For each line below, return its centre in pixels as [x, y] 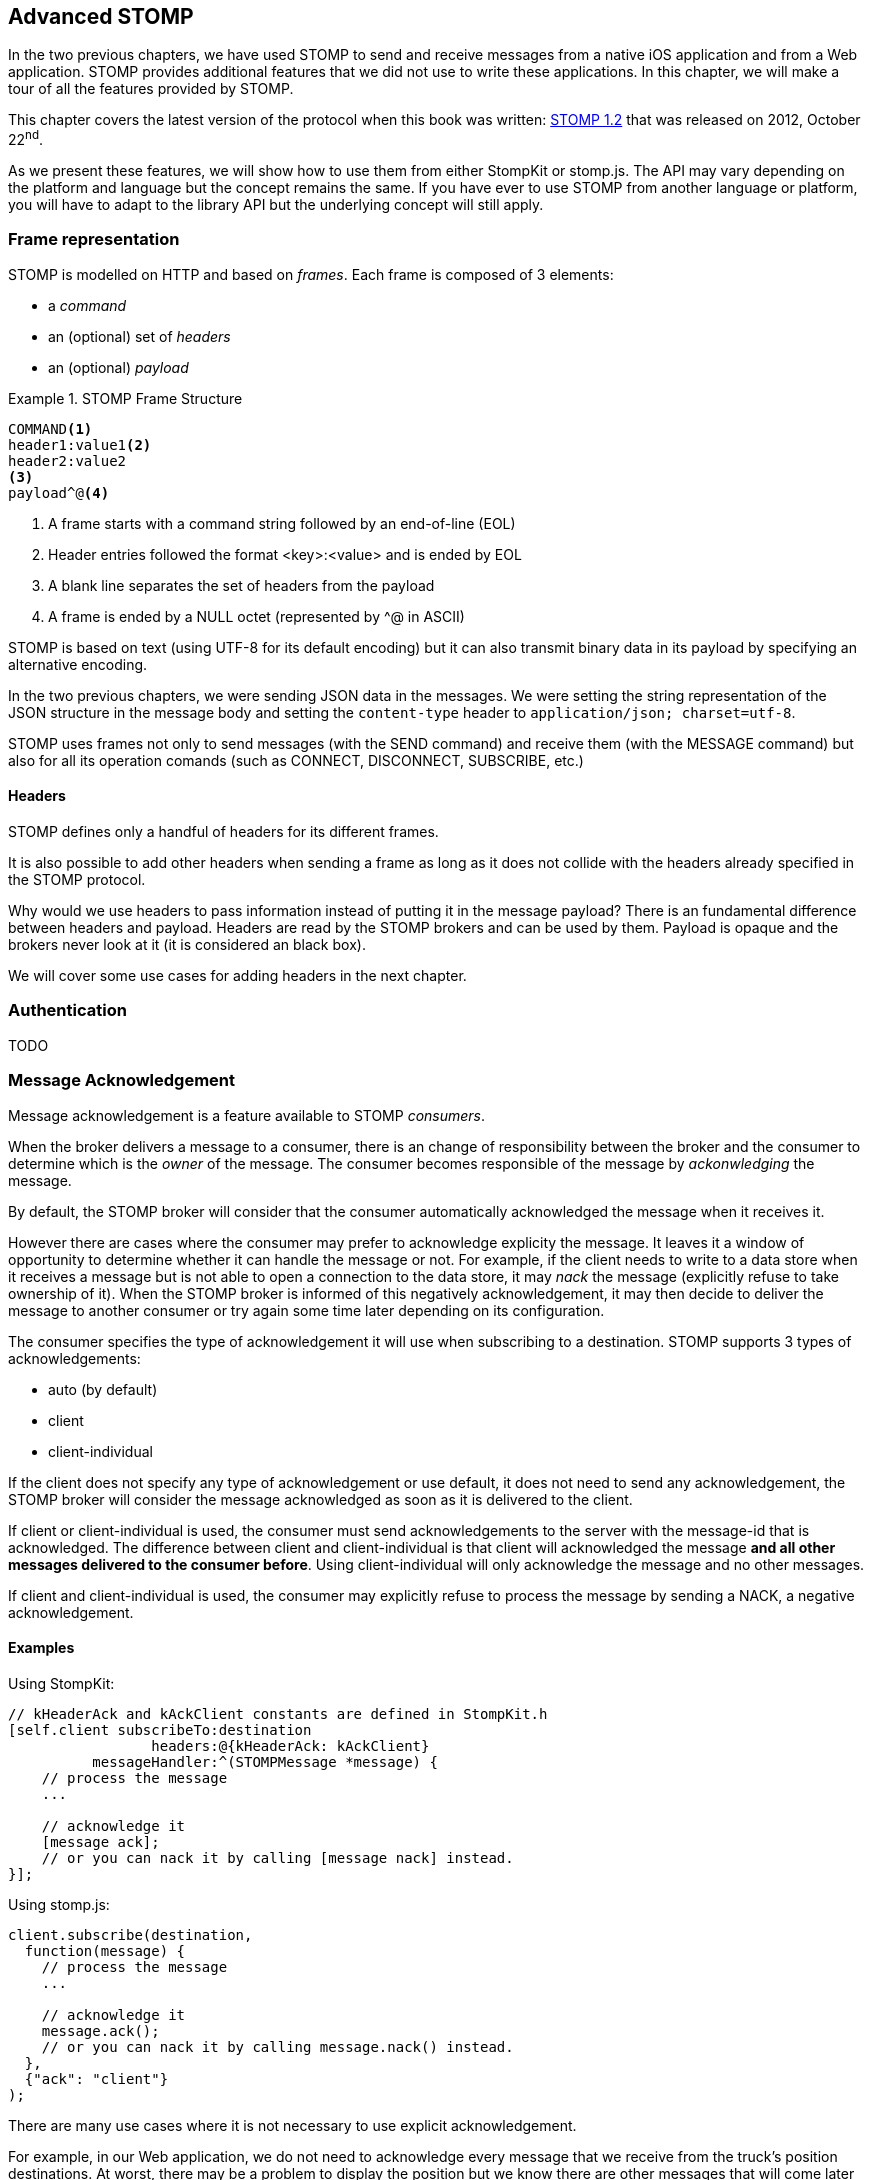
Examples [41, 1648]
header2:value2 [67, 460]
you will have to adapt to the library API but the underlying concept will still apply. [276, 205]
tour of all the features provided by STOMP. [151, 89]
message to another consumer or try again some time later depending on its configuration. [306, 1310]
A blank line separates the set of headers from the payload [241, 585]
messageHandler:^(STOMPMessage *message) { [265, 1761]
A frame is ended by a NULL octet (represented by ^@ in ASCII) [256, 616]
